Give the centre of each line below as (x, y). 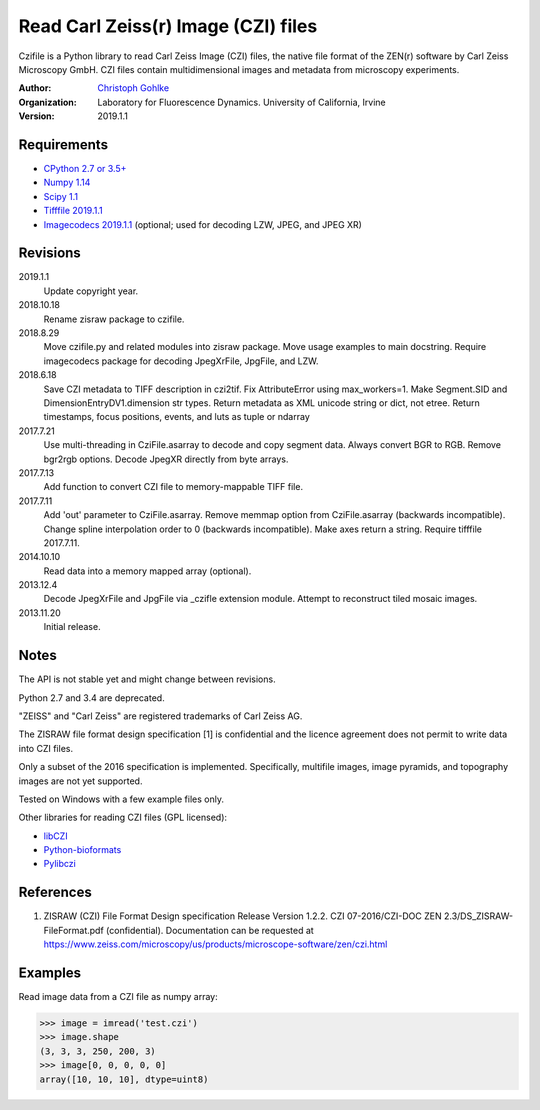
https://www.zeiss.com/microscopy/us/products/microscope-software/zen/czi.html (215, 944)
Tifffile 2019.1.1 (73, 211)
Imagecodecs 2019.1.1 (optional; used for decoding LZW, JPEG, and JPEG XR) (202, 224)
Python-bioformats (82, 850)
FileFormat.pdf (73, 930)
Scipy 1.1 (61, 196)
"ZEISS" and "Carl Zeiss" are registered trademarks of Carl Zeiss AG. (160, 716)
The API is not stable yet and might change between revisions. (147, 679)
